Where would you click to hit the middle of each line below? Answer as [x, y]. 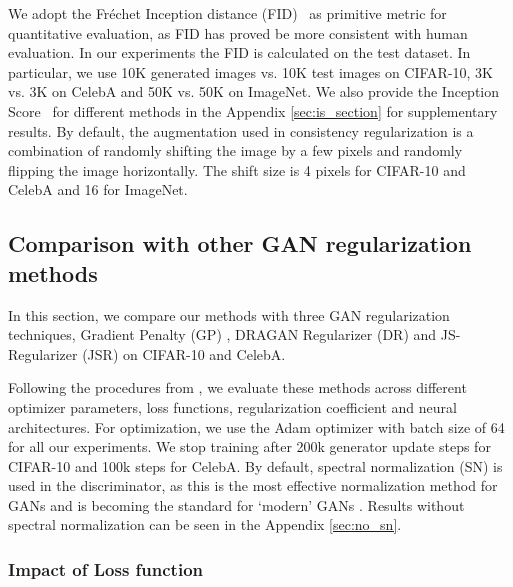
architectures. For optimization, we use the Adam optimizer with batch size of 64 [256, 426]
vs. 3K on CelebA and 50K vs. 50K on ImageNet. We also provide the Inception [254, 91]
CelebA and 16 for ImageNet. [98, 189]
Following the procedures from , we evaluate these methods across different [237, 387]
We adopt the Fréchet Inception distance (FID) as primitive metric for [227, 13]
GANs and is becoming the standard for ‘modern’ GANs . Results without [236, 504]
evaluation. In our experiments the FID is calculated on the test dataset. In [239, 52]
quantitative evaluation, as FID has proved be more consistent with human [238, 32]
